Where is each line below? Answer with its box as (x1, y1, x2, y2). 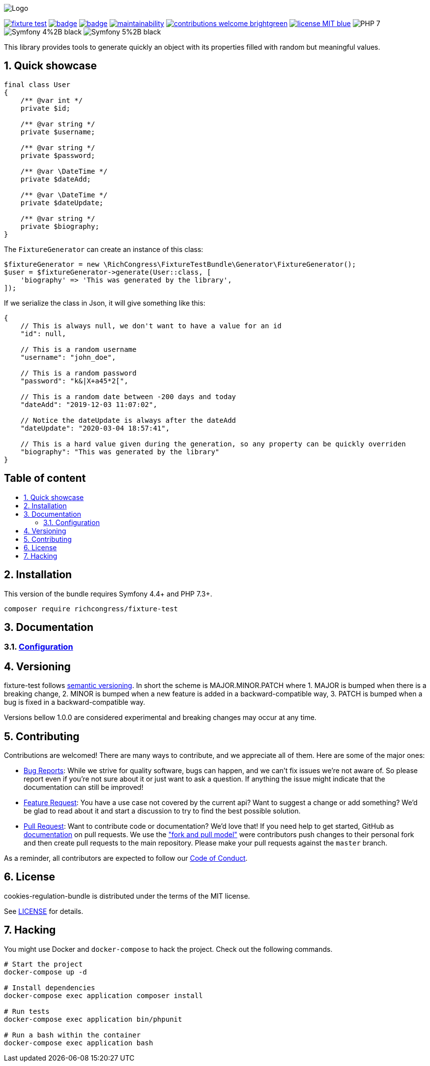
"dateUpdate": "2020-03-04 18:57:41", (20, 424, 170, 432)
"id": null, (20, 329, 66, 338)
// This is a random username (20, 345, 137, 353)
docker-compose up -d (4, 968, 87, 976)
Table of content (4, 472, 86, 485)
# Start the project (4, 960, 83, 968)
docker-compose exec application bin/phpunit (4, 1015, 182, 1023)
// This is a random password (20, 369, 137, 377)
